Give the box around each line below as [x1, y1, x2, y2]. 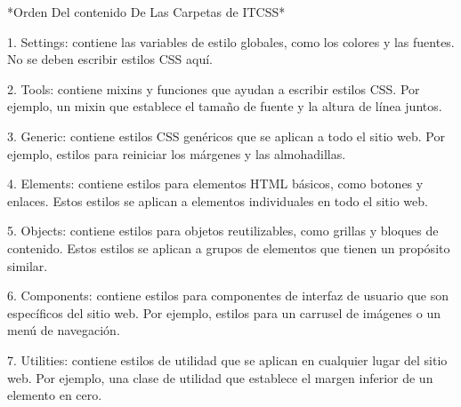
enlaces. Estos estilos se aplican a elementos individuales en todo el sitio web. [7, 191, 428, 210]
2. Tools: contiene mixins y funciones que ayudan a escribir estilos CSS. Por [7, 79, 420, 98]
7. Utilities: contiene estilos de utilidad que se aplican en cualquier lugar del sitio [7, 350, 448, 369]
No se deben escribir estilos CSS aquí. [7, 50, 213, 68]
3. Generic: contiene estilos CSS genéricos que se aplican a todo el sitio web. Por [7, 126, 445, 145]
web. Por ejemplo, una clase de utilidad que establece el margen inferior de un [7, 368, 433, 387]
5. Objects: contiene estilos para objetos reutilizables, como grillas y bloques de [7, 221, 439, 240]
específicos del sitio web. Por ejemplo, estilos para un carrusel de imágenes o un [7, 303, 441, 322]
